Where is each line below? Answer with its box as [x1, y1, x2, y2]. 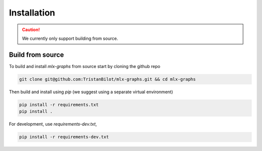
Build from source [9, 50, 64, 59]
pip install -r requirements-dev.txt [19, 134, 109, 140]
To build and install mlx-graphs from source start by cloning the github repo [9, 63, 161, 69]
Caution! [22, 27, 40, 33]
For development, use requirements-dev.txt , [9, 121, 97, 127]
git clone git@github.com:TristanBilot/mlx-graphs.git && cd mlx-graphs [19, 76, 196, 82]
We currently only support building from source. [22, 35, 118, 41]
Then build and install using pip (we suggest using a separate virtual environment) [9, 89, 173, 95]
